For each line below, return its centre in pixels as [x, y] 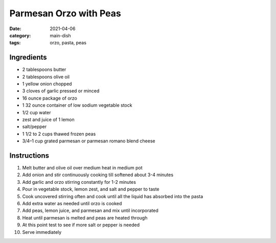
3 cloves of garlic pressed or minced [61, 91]
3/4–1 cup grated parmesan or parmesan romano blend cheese [89, 141]
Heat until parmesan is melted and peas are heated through [85, 217]
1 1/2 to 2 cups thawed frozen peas [59, 134]
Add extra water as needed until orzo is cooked [72, 203]
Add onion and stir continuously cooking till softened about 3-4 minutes [98, 175]
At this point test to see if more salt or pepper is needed [81, 225]
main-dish [60, 35]
